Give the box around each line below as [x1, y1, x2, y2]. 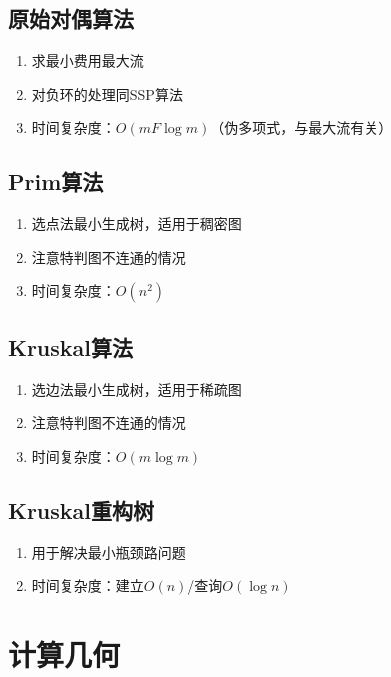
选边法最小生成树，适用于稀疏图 [31, 378, 242, 399]
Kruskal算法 [8, 331, 134, 362]
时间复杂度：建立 [31, 575, 144, 596]
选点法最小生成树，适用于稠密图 [31, 213, 242, 234]
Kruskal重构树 [8, 494, 155, 525]
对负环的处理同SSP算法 [31, 83, 183, 104]
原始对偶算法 [8, 3, 134, 34]
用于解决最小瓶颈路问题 [31, 541, 186, 562]
